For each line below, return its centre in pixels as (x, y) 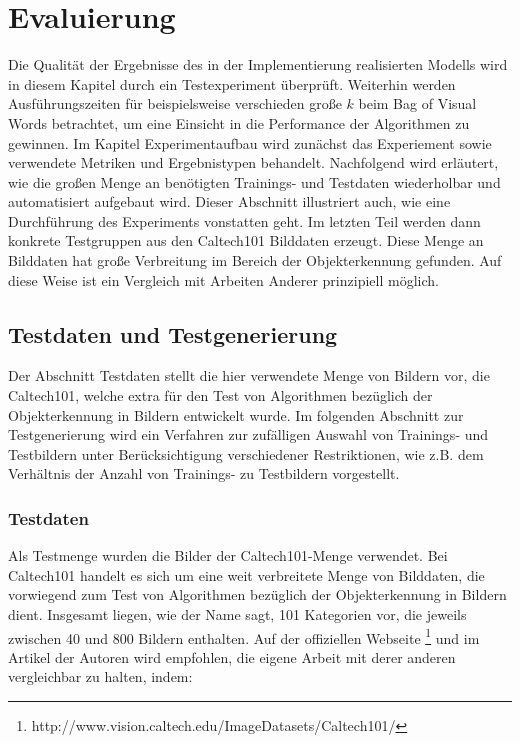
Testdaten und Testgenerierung (173, 333)
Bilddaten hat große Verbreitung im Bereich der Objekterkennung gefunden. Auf (255, 260)
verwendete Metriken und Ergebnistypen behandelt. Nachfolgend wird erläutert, (253, 162)
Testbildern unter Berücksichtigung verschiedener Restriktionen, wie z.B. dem (246, 453)
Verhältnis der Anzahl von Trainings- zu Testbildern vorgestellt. (204, 473)
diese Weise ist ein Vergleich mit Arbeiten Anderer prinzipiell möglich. (223, 279)
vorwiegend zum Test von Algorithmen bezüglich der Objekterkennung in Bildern (257, 594)
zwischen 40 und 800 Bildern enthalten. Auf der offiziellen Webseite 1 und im (244, 636)
